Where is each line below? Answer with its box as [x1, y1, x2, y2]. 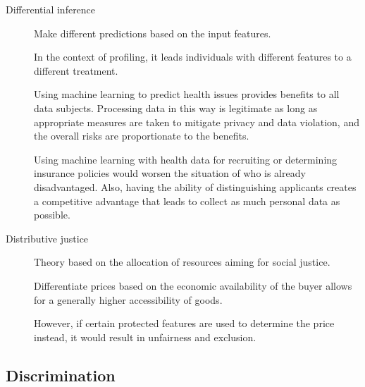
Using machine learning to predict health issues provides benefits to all [34, 87, 340, 102]
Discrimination [6, 364, 116, 386]
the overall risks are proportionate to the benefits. [34, 128, 249, 143]
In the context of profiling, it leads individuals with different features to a [34, 49, 352, 64]
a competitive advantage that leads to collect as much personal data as [34, 193, 340, 208]
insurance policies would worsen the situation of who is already [34, 166, 306, 180]
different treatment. [34, 63, 118, 78]
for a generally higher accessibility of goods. [34, 292, 223, 307]
